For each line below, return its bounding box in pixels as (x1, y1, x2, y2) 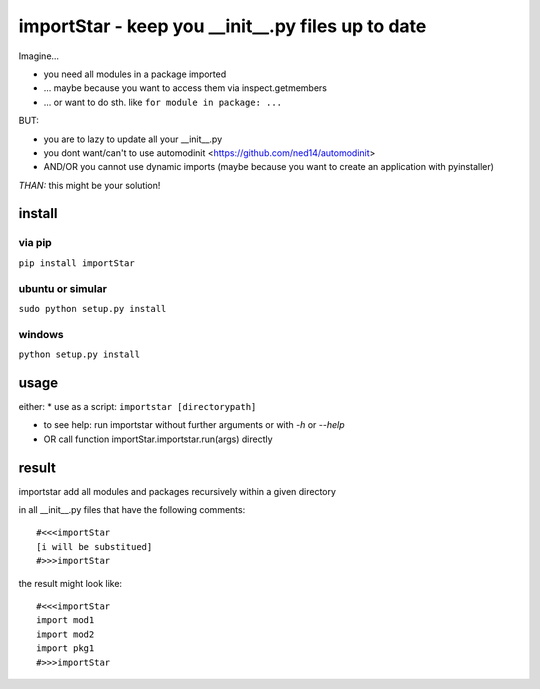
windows (18, 327, 64, 341)
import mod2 (36, 628, 95, 640)
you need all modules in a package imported (43, 68, 227, 80)
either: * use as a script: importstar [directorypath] (18, 401, 257, 413)
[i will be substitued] (36, 541, 153, 552)
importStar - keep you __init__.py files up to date (18, 15, 427, 37)
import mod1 (36, 615, 95, 626)
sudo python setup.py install (18, 303, 167, 314)
